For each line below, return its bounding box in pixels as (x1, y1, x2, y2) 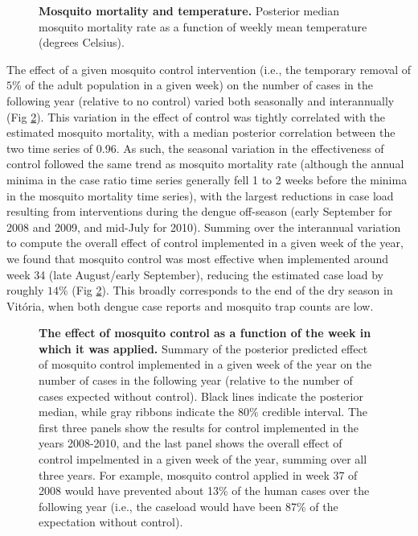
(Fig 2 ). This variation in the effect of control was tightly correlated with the (6, 108, 386, 125)
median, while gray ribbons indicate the (39, 403, 235, 420)
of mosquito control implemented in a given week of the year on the (39, 356, 372, 373)
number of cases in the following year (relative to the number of (39, 372, 353, 389)
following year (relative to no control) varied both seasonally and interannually (6, 92, 395, 109)
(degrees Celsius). (39, 34, 125, 51)
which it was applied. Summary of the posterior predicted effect (39, 340, 368, 357)
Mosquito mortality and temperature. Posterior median (39, 2, 339, 19)
